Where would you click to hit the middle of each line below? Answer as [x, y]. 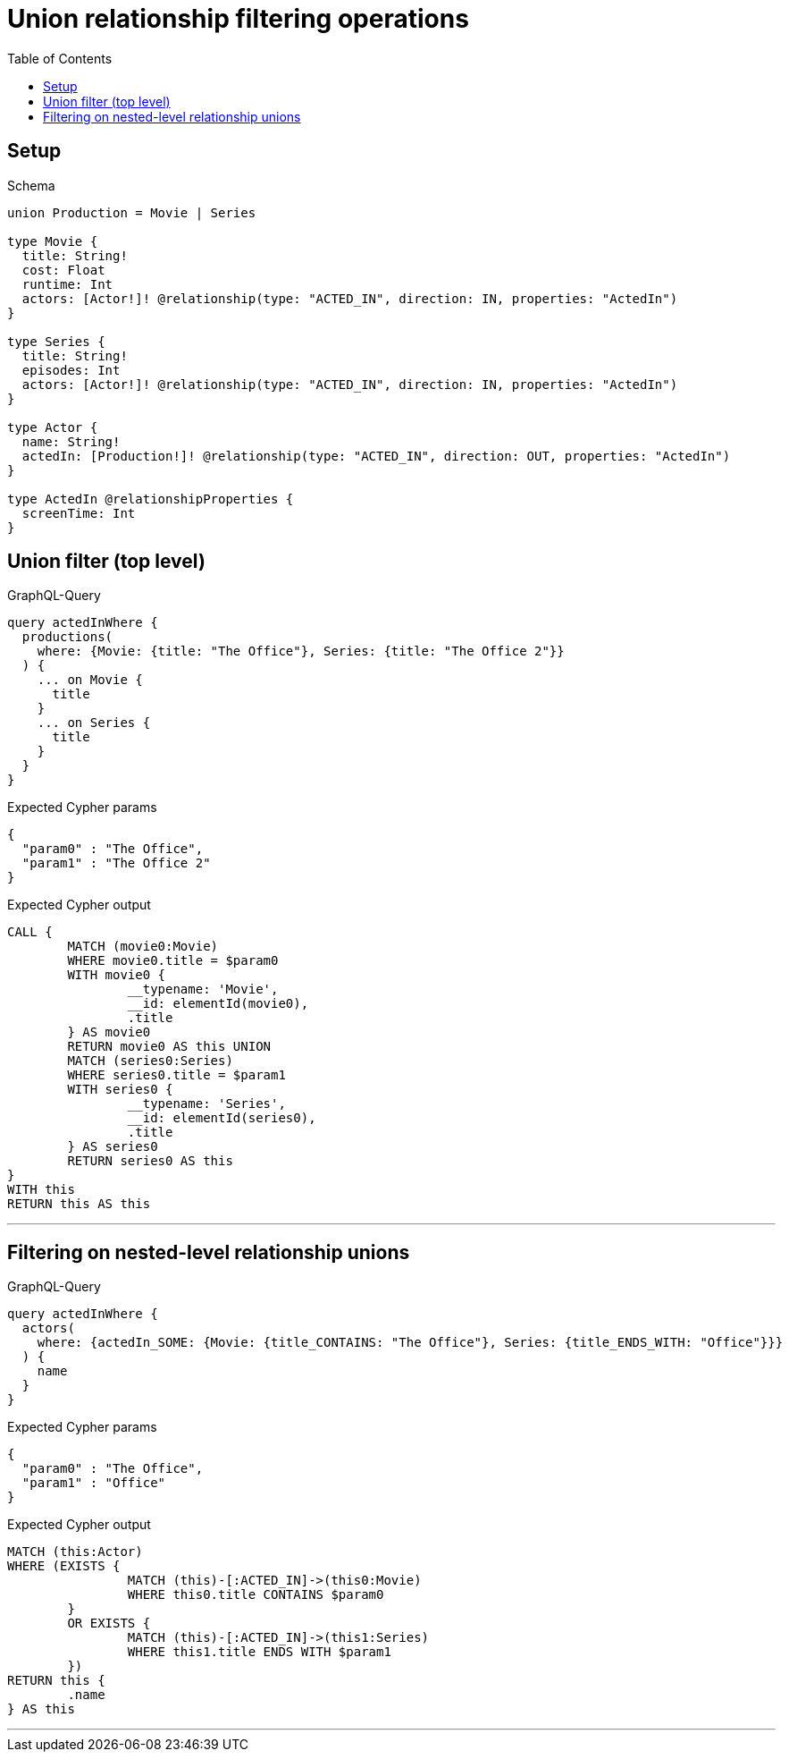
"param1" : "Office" [94, 1483]
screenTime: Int [79, 513]
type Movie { [53, 241]
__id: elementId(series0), [222, 1118]
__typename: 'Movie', [203, 989]
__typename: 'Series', [206, 1104]
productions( [67, 637]
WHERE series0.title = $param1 [176, 1075]
